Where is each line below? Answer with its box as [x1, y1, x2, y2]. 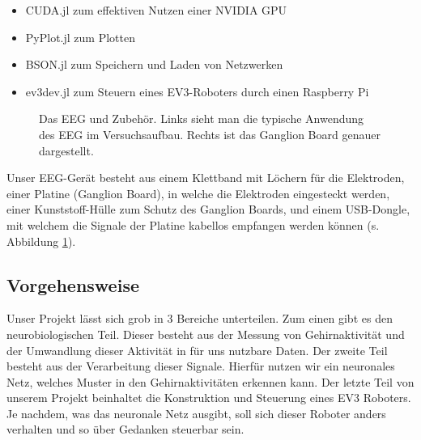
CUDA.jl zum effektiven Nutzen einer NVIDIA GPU [25, 2, 287, 18]
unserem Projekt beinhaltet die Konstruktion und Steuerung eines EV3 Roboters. [6, 389, 411, 406]
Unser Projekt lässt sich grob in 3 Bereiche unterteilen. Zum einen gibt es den [6, 310, 393, 327]
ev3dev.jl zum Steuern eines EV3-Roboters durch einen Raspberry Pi [25, 82, 369, 99]
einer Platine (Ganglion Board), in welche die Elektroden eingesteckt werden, [6, 184, 390, 201]
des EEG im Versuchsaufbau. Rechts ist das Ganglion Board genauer [39, 125, 381, 142]
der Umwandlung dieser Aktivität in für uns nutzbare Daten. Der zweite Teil [6, 341, 388, 358]
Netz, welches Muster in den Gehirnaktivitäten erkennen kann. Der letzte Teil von [6, 373, 415, 390]
